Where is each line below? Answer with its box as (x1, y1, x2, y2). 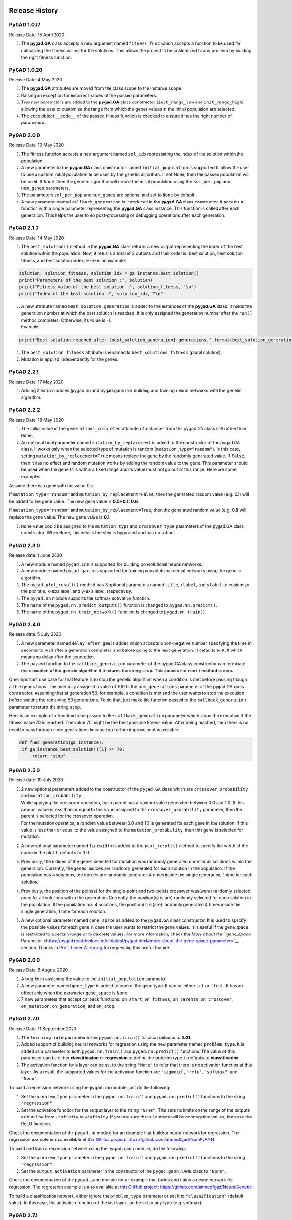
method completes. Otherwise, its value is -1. (21, 317, 111, 323)
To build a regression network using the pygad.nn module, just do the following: (9, 1084, 171, 1090)
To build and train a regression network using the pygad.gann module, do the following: (9, 1145, 186, 1151)
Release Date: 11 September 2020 (9, 1025, 77, 1032)
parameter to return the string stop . (9, 704, 81, 710)
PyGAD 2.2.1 (9, 368, 39, 375)
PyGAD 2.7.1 (9, 1212, 38, 1219)
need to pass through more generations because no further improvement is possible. (9, 726, 180, 732)
